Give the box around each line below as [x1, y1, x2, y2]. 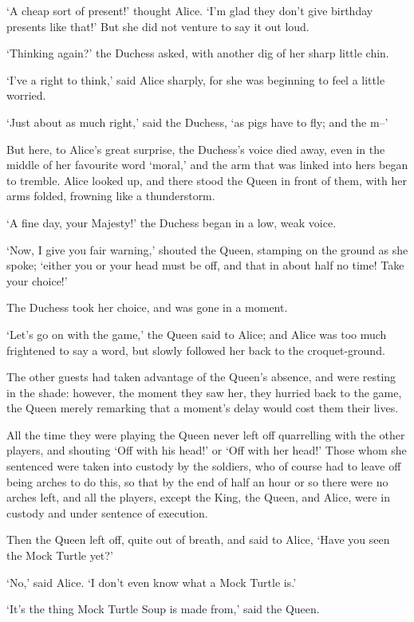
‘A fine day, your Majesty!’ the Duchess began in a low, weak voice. [6, 214, 337, 230]
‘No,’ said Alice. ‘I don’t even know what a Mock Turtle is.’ [6, 573, 297, 590]
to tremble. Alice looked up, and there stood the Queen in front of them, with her [6, 171, 407, 188]
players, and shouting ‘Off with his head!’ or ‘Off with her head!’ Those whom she [6, 442, 407, 459]
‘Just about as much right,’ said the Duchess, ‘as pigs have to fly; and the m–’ [6, 113, 388, 130]
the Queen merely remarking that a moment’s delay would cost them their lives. [6, 400, 399, 416]
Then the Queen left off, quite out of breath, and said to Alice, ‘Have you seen [6, 531, 390, 548]
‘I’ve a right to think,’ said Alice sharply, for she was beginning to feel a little [6, 71, 385, 88]
